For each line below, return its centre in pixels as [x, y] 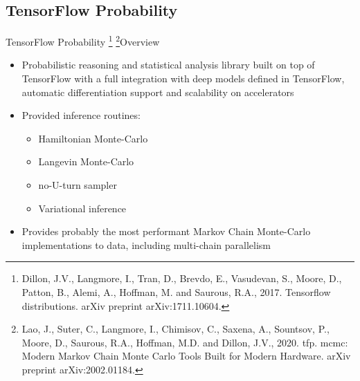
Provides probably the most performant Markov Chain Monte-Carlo [166, 231]
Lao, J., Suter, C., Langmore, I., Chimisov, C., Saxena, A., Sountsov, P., [175, 329]
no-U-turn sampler [78, 185]
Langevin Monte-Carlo [86, 161]
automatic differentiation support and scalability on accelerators [158, 92]
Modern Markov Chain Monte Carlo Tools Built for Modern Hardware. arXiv [186, 356]
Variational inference [82, 208]
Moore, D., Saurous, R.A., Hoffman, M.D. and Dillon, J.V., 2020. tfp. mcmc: [185, 342]
